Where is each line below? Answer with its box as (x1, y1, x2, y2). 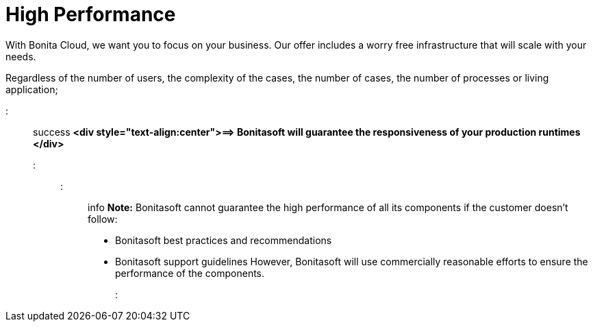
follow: (88, 213, 118, 225)
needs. (5, 50, 36, 62)
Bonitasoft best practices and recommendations (115, 234, 332, 246)
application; (5, 83, 58, 95)
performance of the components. (115, 267, 265, 279)
